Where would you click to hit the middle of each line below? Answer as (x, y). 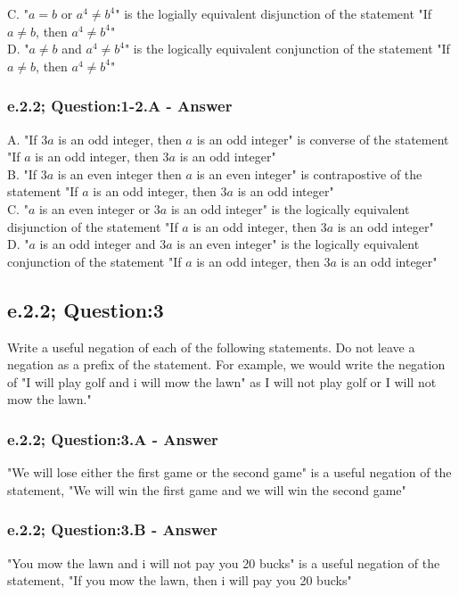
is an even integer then (119, 174)
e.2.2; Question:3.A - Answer (113, 438)
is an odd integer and (98, 244)
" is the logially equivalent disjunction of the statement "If (274, 13)
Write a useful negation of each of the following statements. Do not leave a (211, 347)
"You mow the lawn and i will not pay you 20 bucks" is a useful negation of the (224, 562)
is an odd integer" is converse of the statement (323, 139)
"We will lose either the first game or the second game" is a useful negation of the (229, 472)
